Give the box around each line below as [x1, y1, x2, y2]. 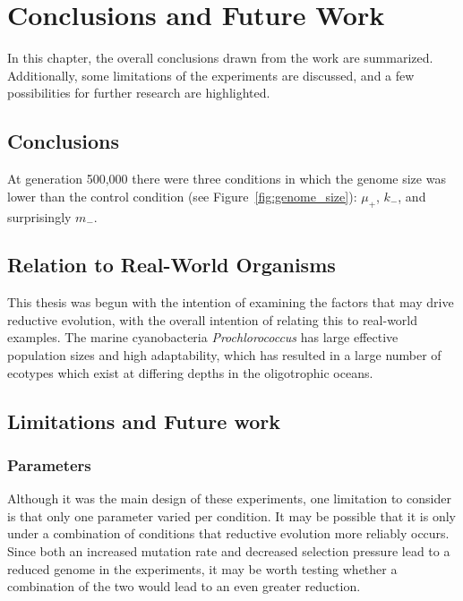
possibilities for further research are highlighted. [7, 83, 270, 102]
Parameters [7, 453, 91, 476]
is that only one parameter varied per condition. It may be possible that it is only [7, 506, 456, 525]
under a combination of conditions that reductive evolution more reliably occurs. [7, 524, 450, 543]
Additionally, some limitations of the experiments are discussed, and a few [7, 65, 415, 84]
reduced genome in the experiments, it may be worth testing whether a [7, 559, 398, 578]
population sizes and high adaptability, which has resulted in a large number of [7, 346, 442, 365]
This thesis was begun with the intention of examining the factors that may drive [7, 293, 454, 312]
